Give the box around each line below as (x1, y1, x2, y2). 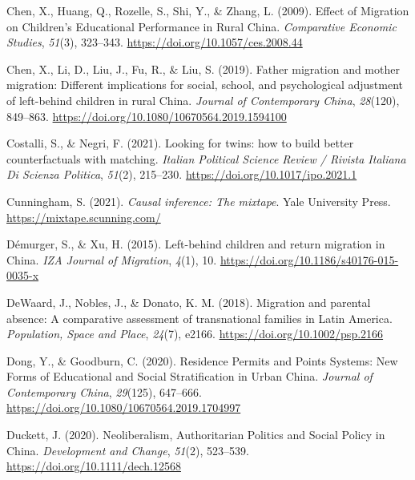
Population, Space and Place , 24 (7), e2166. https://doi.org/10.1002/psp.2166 (6, 325, 384, 342)
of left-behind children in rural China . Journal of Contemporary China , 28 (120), (6, 91, 400, 108)
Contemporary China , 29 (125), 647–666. (6, 383, 202, 400)
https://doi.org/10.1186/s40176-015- (220, 251, 399, 268)
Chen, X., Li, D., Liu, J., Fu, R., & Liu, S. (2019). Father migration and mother (6, 60, 400, 77)
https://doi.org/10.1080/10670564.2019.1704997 (6, 399, 241, 416)
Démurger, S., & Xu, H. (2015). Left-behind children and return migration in (6, 236, 385, 252)
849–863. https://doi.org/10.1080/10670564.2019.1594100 (6, 107, 287, 124)
